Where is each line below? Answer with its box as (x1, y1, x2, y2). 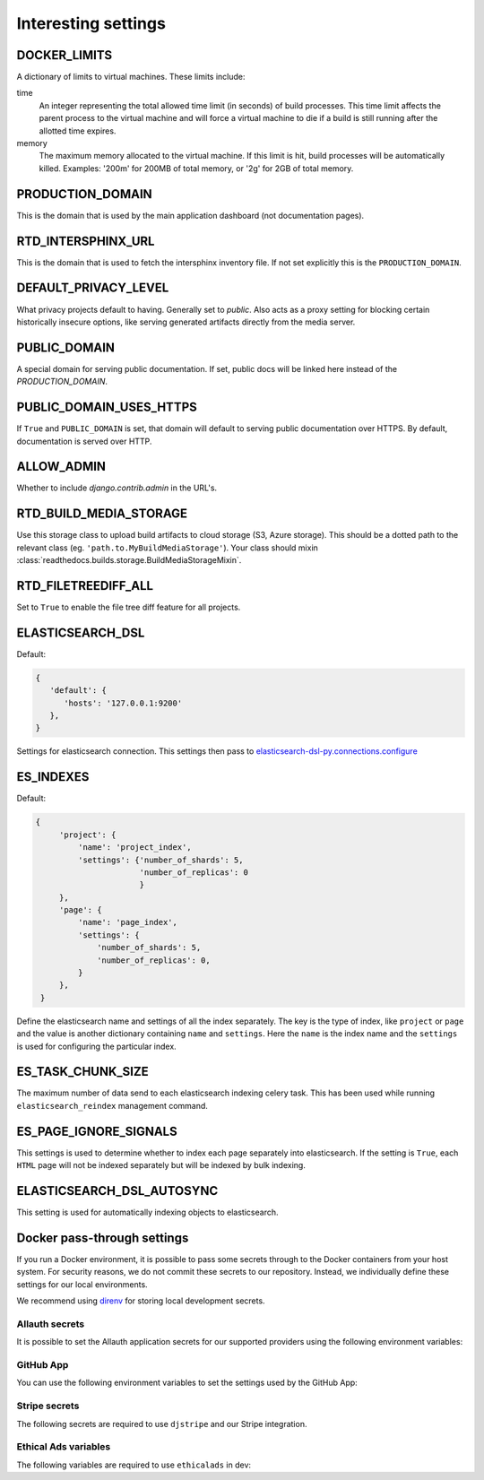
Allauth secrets (16, 1318, 85, 1330)
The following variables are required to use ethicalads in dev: (16, 1459, 251, 1470)
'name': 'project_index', (77, 843, 192, 853)
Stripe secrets (16, 1399, 80, 1412)
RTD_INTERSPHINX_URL (16, 233, 155, 248)
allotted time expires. (39, 125, 117, 136)
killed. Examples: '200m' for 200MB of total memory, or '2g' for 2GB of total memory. (39, 162, 354, 174)
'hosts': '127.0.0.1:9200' (64, 697, 183, 708)
